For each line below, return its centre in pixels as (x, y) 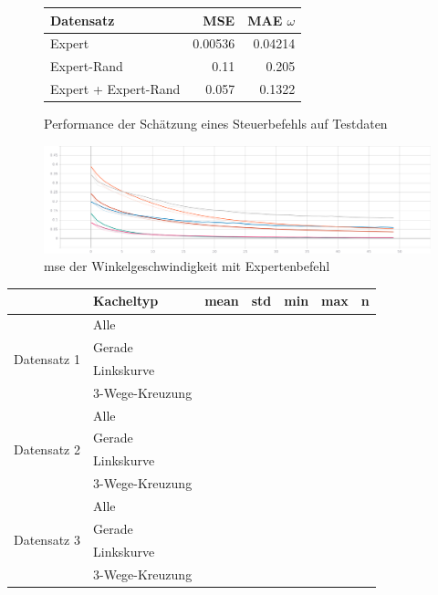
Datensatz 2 (47, 449)
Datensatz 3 (47, 540)
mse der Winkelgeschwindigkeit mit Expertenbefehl (187, 266)
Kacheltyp (125, 301)
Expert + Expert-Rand (115, 89)
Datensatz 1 (47, 358)
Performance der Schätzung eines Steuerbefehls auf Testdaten (216, 124)
